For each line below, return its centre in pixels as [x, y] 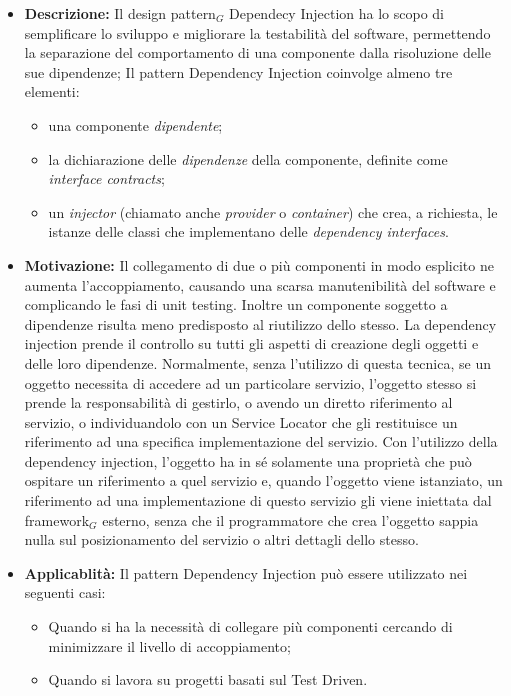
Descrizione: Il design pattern [120, 13]
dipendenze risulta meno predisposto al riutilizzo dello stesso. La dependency [260, 323]
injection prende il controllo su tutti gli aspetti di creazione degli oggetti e [251, 343]
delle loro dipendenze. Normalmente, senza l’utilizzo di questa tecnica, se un [257, 362]
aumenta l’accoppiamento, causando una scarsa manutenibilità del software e [260, 284]
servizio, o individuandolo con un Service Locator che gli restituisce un [241, 421]
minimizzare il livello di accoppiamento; [169, 645]
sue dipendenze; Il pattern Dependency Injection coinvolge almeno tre [238, 71]
